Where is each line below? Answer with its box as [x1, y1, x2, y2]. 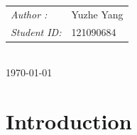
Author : [11, 6, 48, 21]
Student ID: [11, 24, 62, 39]
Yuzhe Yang [71, 6, 124, 21]
